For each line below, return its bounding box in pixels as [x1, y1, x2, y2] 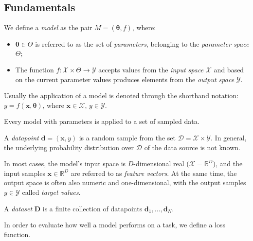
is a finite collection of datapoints [42, 203, 143, 213]
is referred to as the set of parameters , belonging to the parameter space [35, 38, 249, 49]
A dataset [4, 203, 33, 213]
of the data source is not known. [144, 142, 240, 152]
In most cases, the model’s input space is [4, 158, 126, 169]
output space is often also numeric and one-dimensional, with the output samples [4, 177, 246, 188]
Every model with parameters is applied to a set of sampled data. [4, 116, 199, 126]
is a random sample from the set [79, 132, 176, 142]
